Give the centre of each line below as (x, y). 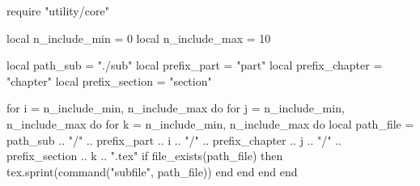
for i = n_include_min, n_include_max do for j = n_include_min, (176, 108)
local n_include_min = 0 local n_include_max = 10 (139, 38)
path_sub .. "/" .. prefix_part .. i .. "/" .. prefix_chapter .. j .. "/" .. (174, 139)
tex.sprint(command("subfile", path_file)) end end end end (152, 171)
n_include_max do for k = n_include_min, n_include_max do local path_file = (210, 123)
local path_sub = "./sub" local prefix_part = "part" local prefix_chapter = (195, 65)
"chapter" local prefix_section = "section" (109, 80)
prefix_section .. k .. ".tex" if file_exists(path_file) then (145, 156)
